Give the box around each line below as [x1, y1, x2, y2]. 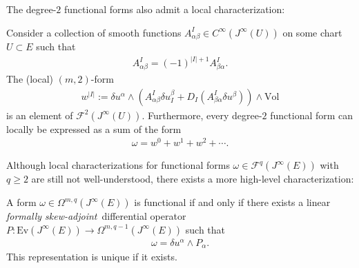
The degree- [6, 2, 57, 16]
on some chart [282, 25, 342, 39]
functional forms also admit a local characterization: [64, 2, 285, 16]
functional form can [270, 107, 353, 122]
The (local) [6, 72, 54, 86]
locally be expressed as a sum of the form [6, 121, 182, 136]
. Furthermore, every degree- [142, 107, 262, 122]
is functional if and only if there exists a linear [134, 195, 331, 209]
